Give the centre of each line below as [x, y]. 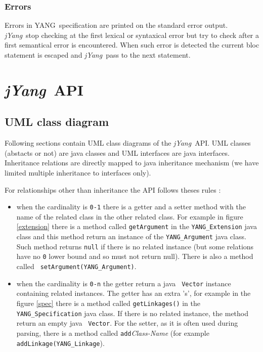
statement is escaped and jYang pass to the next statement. [98, 55]
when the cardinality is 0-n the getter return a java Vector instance [124, 283]
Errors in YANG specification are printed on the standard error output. [116, 25]
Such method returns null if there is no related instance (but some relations [135, 246]
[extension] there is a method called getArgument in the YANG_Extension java [137, 226]
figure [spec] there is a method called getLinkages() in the [108, 303]
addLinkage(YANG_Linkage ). [60, 343]
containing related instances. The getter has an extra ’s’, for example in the [134, 293]
